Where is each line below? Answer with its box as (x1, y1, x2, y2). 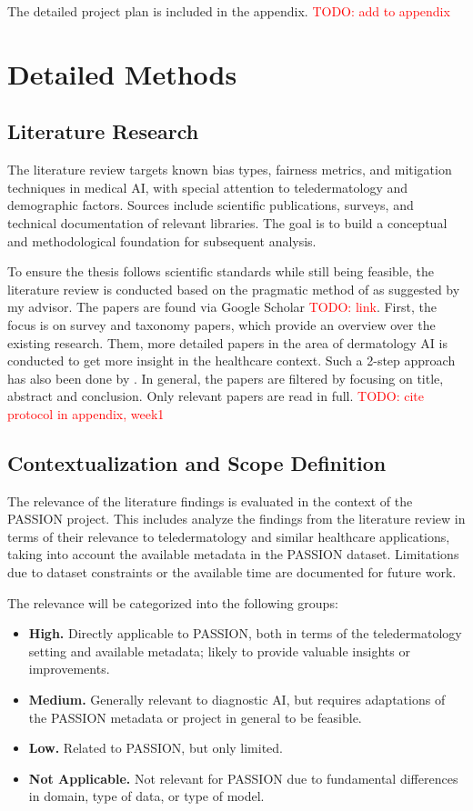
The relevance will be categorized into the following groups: (7, 593, 338, 612)
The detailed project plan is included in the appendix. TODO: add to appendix (7, 2, 450, 20)
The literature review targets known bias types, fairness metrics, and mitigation (7, 160, 452, 179)
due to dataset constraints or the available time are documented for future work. (7, 563, 457, 582)
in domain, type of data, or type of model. (28, 786, 265, 806)
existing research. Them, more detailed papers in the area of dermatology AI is (7, 333, 448, 352)
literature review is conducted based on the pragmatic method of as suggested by (7, 279, 460, 298)
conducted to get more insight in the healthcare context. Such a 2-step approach (7, 351, 456, 370)
